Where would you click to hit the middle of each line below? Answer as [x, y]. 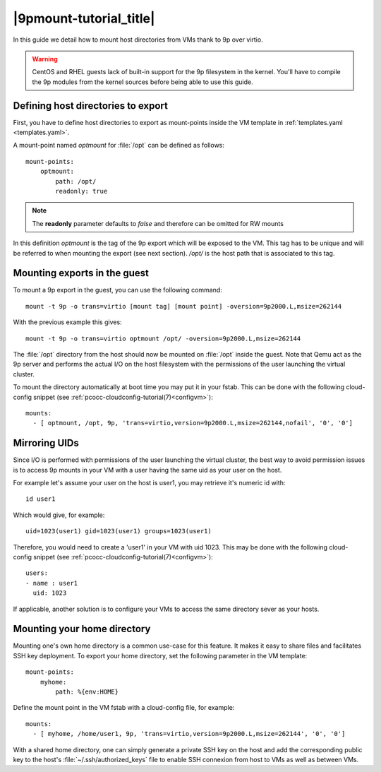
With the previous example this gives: [68, 322]
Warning [45, 59]
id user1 [41, 499]
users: [37, 573]
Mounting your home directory [82, 629]
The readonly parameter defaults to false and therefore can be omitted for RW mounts [158, 223]
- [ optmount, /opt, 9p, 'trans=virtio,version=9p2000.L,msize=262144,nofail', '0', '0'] [193, 423]
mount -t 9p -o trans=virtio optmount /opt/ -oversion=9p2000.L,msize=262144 [163, 338]
